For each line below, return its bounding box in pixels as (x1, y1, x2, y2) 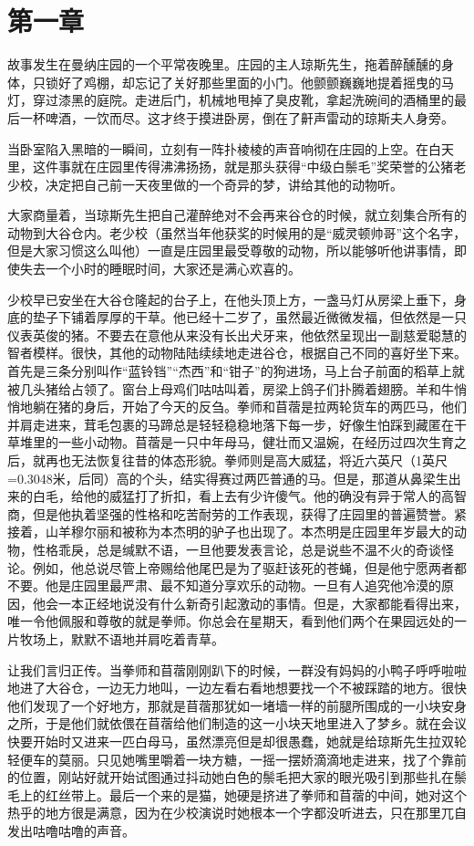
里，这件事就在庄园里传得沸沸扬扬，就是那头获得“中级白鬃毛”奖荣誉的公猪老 (7, 157, 467, 176)
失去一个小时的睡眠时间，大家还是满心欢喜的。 (19, 259, 301, 278)
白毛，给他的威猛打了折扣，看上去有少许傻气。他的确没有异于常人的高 (32, 486, 454, 506)
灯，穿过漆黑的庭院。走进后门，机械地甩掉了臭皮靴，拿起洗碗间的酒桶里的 (7, 90, 454, 110)
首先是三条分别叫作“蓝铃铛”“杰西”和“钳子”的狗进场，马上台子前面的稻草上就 (7, 361, 465, 381)
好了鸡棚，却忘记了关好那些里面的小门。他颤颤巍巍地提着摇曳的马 (57, 72, 454, 91)
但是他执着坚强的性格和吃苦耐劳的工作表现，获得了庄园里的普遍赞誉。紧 (32, 504, 467, 523)
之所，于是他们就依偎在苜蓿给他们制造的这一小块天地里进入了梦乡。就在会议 (7, 714, 467, 733)
